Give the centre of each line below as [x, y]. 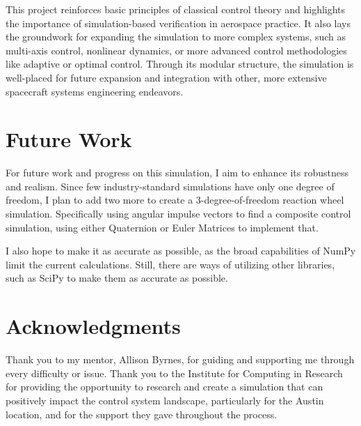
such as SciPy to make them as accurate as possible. [117, 278]
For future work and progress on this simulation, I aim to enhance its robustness [177, 173]
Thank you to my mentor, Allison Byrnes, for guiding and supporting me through [180, 359]
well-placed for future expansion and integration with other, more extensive [166, 77]
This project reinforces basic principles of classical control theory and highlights [176, 9]
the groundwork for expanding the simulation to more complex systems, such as [176, 37]
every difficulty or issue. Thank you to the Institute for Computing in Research [174, 373]
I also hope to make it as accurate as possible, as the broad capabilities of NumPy [181, 251]
